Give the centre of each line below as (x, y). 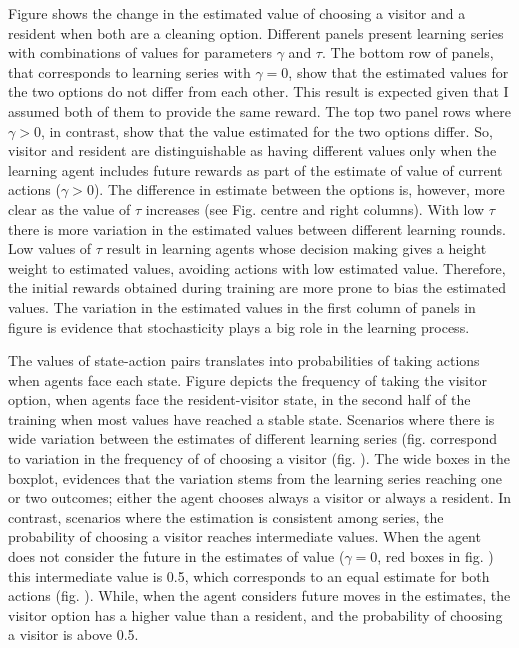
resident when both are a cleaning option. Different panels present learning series (256, 32)
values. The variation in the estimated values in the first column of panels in (242, 306)
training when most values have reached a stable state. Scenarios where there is (251, 418)
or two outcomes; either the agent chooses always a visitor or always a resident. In (260, 497)
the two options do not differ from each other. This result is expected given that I (258, 91)
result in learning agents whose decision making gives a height (296, 248)
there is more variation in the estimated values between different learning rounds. (257, 228)
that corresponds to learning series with (129, 71)
